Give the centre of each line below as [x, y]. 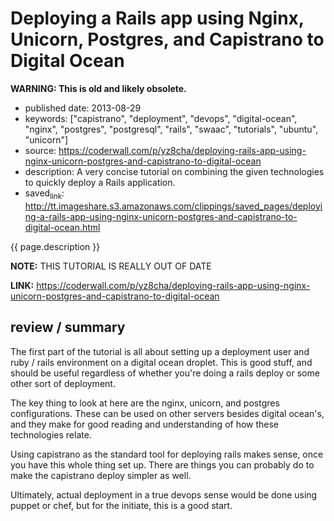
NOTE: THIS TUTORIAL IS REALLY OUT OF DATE [111, 266]
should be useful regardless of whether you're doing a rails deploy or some [165, 373]
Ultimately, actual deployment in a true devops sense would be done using [164, 494]
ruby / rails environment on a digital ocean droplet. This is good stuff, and [161, 362]
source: [40, 150]
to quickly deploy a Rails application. [100, 182]
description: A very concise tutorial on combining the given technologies [174, 171]
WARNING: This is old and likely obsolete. [98, 88]
